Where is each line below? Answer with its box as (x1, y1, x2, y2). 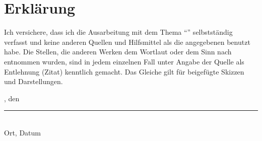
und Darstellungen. (4, 76, 63, 87)
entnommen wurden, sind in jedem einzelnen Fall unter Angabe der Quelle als (4, 56, 244, 66)
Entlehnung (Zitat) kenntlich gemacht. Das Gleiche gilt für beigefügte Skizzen (4, 66, 244, 77)
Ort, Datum (4, 127, 41, 137)
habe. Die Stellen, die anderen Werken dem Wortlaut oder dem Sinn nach (4, 46, 232, 57)
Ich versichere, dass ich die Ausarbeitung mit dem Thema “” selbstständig (4, 27, 233, 37)
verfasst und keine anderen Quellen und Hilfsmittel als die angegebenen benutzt (4, 36, 250, 47)
